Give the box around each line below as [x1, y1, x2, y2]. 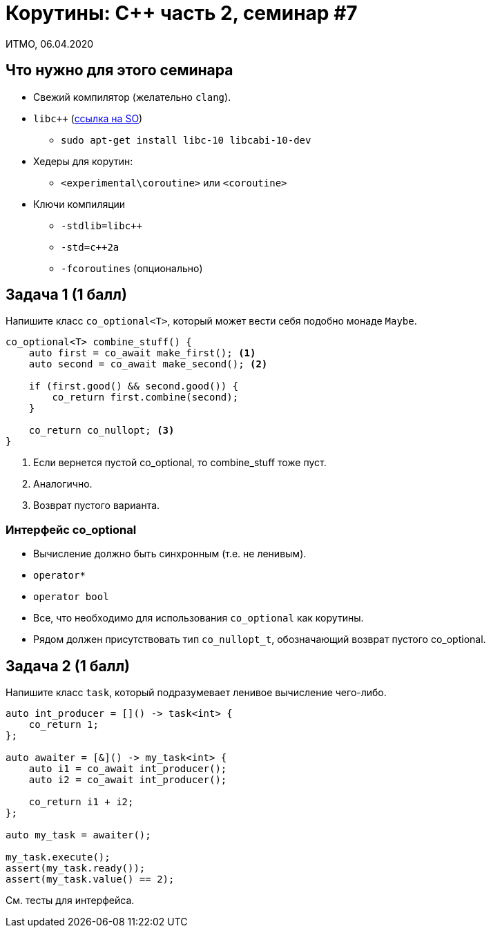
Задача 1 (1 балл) [6, 286, 127, 304]
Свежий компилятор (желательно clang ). [33, 90, 231, 103]
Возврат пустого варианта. [33, 499, 160, 512]
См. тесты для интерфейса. [6, 894, 135, 907]
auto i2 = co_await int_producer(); [28, 774, 227, 786]
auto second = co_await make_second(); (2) [28, 358, 268, 370]
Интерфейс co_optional [6, 522, 137, 537]
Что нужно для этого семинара [6, 61, 233, 79]
